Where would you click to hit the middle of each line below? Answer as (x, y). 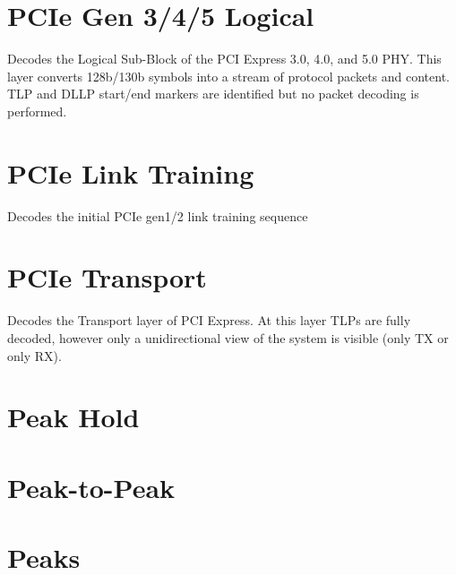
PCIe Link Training (131, 172)
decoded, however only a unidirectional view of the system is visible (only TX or (228, 337)
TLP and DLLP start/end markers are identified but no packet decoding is (213, 94)
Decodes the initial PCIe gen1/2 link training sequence (158, 215)
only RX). (34, 355)
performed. (37, 111)
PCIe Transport (107, 277)
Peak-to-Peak (91, 487)
